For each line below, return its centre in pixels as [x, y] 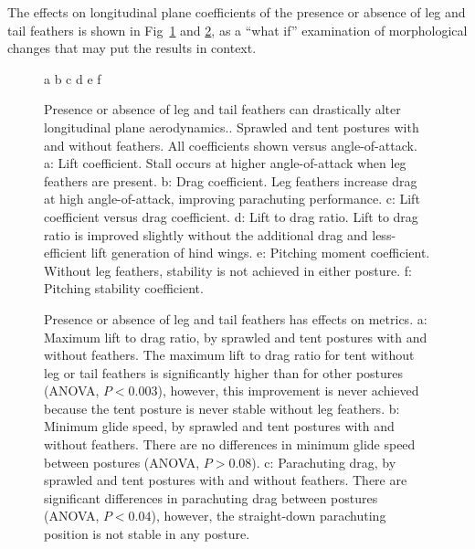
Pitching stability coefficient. [124, 288]
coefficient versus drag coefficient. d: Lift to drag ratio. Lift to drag [231, 216]
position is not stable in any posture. [147, 534]
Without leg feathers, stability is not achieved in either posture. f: [228, 270]
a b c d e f [73, 78]
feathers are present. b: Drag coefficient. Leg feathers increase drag [231, 180]
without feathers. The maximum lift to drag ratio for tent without [229, 355]
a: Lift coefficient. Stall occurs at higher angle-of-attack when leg [225, 163]
